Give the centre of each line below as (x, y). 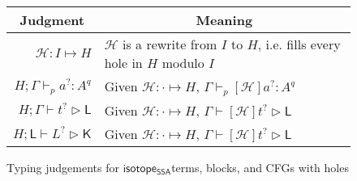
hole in (123, 63)
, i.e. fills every (299, 44)
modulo (183, 63)
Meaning (224, 20)
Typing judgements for (63, 167)
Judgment (52, 20)
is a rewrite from (170, 44)
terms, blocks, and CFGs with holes (260, 167)
